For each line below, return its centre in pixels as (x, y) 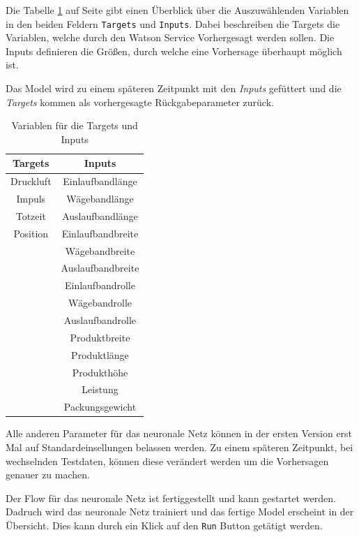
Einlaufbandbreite (100, 233)
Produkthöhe (100, 372)
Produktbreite (100, 337)
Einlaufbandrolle (100, 285)
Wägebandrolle (100, 303)
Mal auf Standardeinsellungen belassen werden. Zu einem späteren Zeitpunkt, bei (179, 447)
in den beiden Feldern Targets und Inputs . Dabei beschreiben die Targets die (173, 23)
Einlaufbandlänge (100, 181)
